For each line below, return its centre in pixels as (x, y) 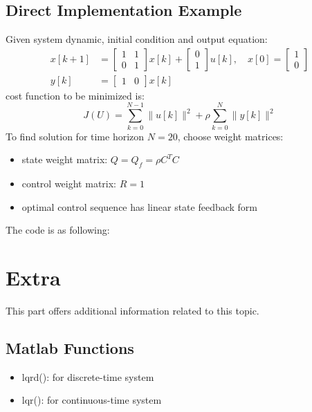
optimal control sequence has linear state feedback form (140, 206)
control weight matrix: (69, 183)
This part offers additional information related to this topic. (132, 310)
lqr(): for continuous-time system (92, 400)
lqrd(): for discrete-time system (88, 376)
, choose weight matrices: (230, 136)
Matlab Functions (70, 347)
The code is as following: (58, 230)
